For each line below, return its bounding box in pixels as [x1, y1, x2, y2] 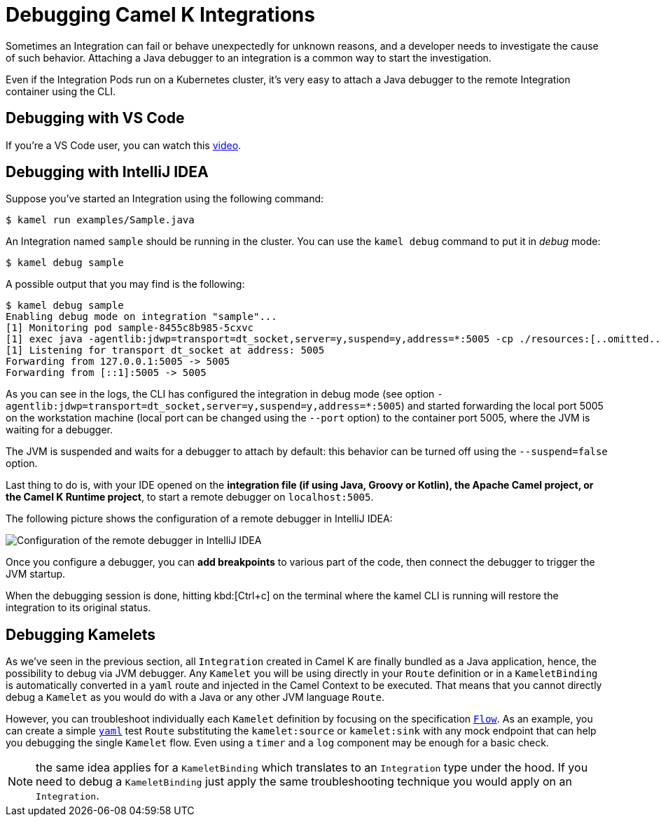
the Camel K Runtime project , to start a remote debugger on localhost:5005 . [6, 491, 374, 503]
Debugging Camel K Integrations [6, 3, 315, 27]
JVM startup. [6, 568, 66, 580]
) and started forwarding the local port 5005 [401, 400, 604, 412]
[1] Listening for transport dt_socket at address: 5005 [6, 344, 325, 356]
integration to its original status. [6, 601, 151, 614]
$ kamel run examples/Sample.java [6, 214, 195, 226]
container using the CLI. [6, 85, 116, 97]
